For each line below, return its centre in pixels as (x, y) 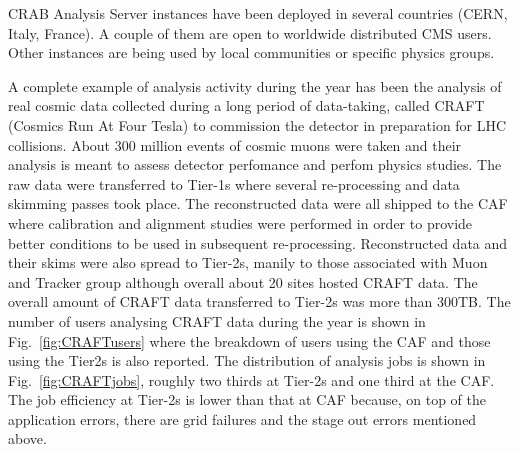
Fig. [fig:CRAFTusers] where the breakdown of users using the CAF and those (249, 340)
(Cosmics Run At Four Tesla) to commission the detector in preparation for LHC (257, 124)
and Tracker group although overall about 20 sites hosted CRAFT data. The (243, 281)
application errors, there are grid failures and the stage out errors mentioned (242, 418)
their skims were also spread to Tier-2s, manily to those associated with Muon (248, 262)
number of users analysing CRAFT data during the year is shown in (217, 320)
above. (27, 438)
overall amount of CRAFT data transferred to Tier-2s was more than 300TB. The (259, 301)
